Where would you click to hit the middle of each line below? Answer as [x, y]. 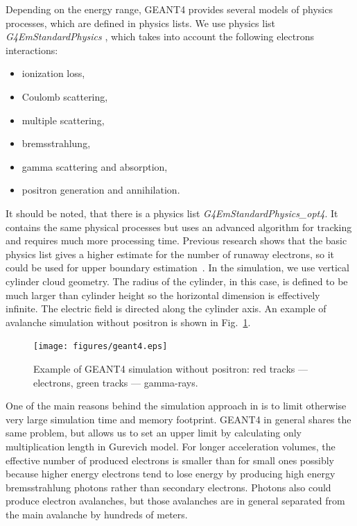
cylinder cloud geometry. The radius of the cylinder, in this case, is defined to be [177, 281]
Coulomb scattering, [65, 96]
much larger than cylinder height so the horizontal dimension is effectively [163, 295]
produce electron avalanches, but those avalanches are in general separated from [175, 501]
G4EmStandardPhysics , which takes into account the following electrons [160, 36]
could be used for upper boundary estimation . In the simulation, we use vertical [177, 268]
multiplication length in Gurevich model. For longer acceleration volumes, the [171, 446]
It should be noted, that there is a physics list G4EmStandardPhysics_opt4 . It [172, 213]
